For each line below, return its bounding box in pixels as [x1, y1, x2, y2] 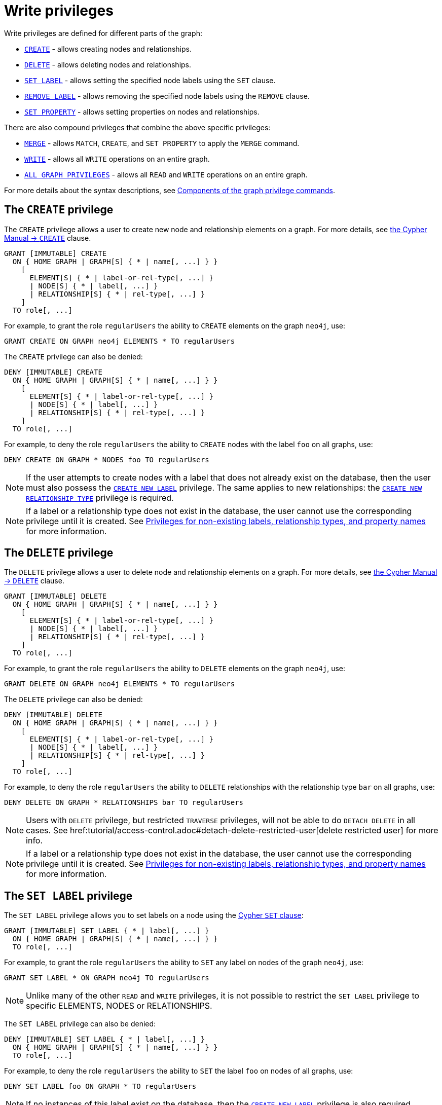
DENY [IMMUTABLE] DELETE [4, 711, 102, 719]
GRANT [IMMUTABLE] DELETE [4, 592, 107, 601]
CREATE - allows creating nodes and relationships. [24, 44, 192, 53]
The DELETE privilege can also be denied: [4, 695, 143, 704]
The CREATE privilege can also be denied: [4, 352, 143, 361]
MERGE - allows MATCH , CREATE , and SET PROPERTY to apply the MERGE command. [24, 138, 300, 148]
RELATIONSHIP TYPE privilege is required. [26, 492, 174, 503]
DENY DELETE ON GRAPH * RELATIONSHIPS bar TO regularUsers [4, 798, 244, 807]
